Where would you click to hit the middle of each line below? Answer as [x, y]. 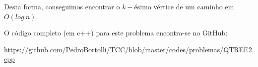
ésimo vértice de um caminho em [184, 6]
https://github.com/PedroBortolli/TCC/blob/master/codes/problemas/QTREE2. [129, 49]
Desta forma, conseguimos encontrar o [62, 6]
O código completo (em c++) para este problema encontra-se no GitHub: [116, 33]
